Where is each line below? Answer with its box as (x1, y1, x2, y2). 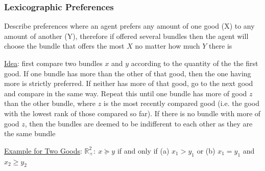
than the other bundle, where (4, 98, 95, 109)
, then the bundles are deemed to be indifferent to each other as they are (25, 118, 253, 129)
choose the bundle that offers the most (4, 40, 125, 51)
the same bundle (4, 128, 56, 139)
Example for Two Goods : (4, 145, 82, 156)
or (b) (197, 145, 215, 156)
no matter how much (135, 40, 200, 51)
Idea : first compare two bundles (4, 58, 103, 68)
